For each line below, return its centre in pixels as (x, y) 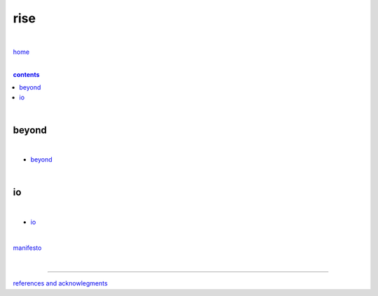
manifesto (27, 248)
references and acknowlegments (60, 283)
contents (26, 74)
